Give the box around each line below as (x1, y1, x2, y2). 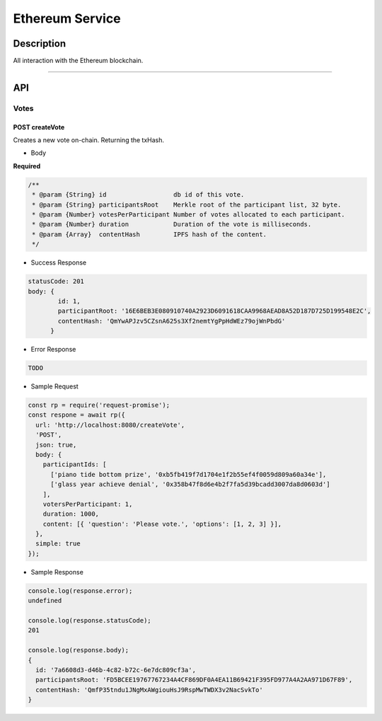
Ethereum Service (13, 11, 121, 26)
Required (13, 161, 41, 170)
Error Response (30, 345, 76, 354)
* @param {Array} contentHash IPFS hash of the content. (32, 230, 267, 238)
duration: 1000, (42, 510, 99, 518)
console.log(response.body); (28, 646, 129, 654)
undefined (28, 596, 62, 605)
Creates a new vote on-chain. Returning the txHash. (13, 136, 165, 144)
